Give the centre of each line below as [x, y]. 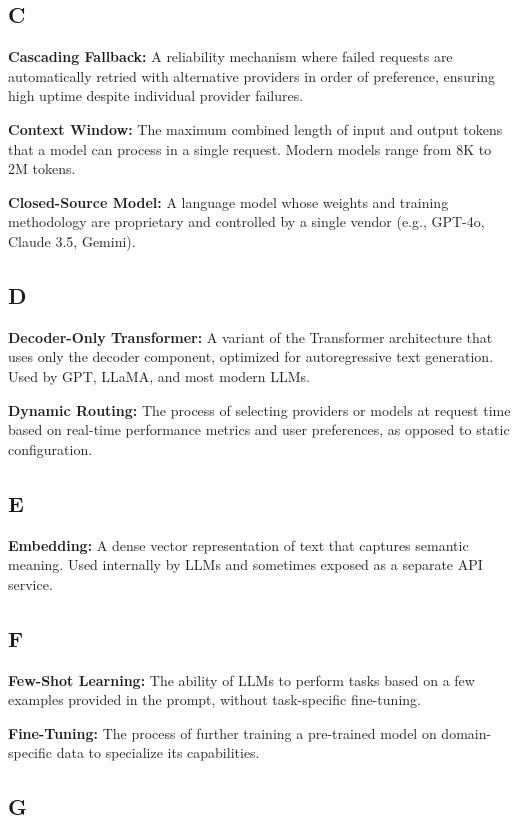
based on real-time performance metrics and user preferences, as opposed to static [259, 429]
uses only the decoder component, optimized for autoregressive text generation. [251, 356]
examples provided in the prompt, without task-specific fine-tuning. [214, 699]
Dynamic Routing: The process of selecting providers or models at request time [259, 409]
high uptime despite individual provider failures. [156, 95]
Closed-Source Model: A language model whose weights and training [228, 201]
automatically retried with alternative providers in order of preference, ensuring [252, 75]
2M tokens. [42, 168]
